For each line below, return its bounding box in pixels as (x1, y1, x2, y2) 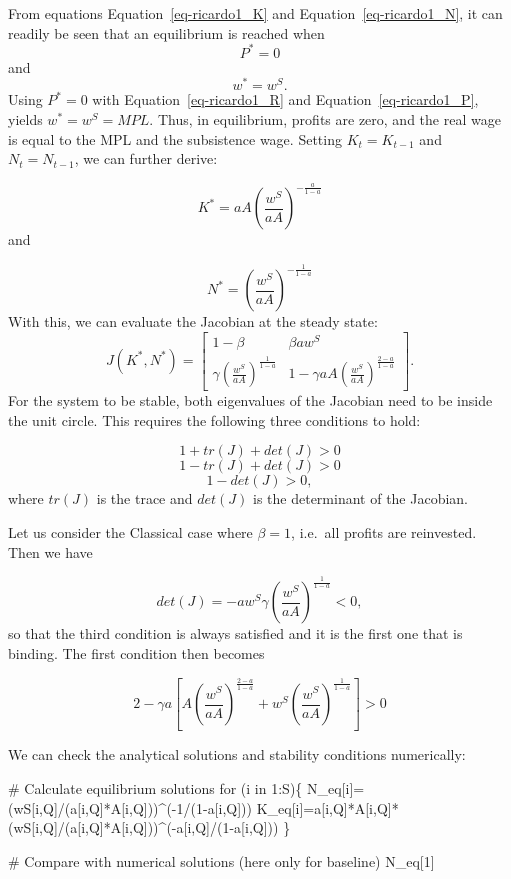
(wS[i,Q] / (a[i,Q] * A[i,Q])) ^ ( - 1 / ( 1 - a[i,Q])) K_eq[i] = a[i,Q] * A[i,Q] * (8, 797, 399, 818)
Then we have (8, 541, 93, 562)
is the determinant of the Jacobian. (253, 488, 469, 509)
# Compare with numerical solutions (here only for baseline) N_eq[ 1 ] (8, 850, 435, 871)
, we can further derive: (74, 148, 218, 169)
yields (8, 108, 43, 129)
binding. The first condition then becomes (8, 643, 265, 664)
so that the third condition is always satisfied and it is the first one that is (8, 623, 463, 644)
